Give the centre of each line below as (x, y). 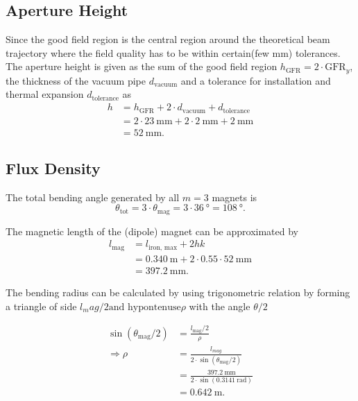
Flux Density (53, 168)
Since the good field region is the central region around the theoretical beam (168, 39)
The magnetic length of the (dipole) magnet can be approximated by (152, 231)
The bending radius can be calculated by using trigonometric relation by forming (178, 292)
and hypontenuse (145, 307)
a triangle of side (41, 306)
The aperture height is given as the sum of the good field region (142, 66)
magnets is (235, 197)
